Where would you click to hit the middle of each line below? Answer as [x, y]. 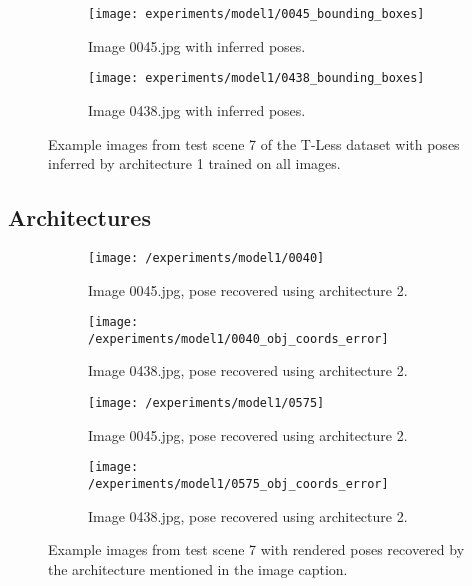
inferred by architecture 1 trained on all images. [194, 163]
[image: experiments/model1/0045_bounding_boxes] [256, 14]
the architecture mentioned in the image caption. [198, 568]
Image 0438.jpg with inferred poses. [197, 109]
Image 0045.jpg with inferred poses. [197, 45]
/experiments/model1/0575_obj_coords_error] [238, 483]
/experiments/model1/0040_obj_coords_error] [238, 338]
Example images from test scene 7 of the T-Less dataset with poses [254, 143]
